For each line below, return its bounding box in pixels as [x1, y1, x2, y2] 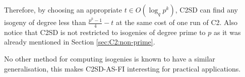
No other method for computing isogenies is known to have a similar [4, 53, 215, 64]
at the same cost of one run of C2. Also [116, 17, 237, 27]
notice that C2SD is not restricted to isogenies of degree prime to [4, 26, 206, 37]
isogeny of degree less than [4, 17, 86, 27]
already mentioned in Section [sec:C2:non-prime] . [4, 36, 155, 47]
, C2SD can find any [175, 4, 238, 14]
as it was [213, 26, 241, 37]
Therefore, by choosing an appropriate [4, 4, 122, 14]
